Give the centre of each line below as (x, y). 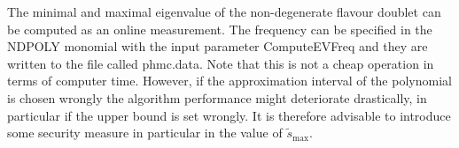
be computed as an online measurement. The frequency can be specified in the (220, 29)
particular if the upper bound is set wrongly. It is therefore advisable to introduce (229, 115)
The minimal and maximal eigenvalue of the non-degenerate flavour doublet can (224, 11)
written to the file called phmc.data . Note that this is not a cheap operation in (221, 63)
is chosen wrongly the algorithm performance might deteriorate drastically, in (217, 97)
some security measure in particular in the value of (145, 133)
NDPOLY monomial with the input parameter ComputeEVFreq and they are (218, 46)
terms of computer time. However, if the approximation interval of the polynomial (229, 81)
